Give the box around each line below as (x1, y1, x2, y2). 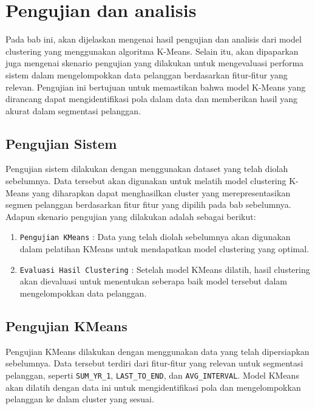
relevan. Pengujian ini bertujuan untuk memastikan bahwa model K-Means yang (5, 80, 306, 93)
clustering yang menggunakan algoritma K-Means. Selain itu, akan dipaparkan (5, 44, 299, 57)
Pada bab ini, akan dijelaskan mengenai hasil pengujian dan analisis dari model (5, 33, 302, 46)
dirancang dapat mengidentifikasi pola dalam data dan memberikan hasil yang (5, 92, 297, 105)
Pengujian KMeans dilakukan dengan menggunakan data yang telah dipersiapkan (5, 345, 310, 357)
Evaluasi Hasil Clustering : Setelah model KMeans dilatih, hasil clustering (19, 263, 310, 275)
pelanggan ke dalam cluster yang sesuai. (5, 393, 154, 405)
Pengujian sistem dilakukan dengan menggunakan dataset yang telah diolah (5, 162, 288, 175)
